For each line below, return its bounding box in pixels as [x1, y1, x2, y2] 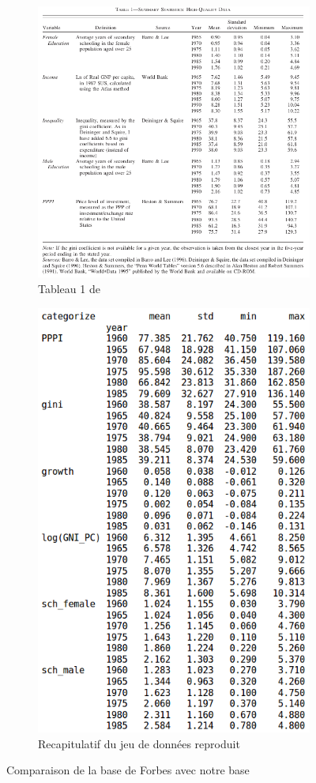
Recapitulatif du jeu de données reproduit [38, 735, 240, 751]
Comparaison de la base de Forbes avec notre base [6, 762, 250, 778]
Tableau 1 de [38, 280, 100, 297]
